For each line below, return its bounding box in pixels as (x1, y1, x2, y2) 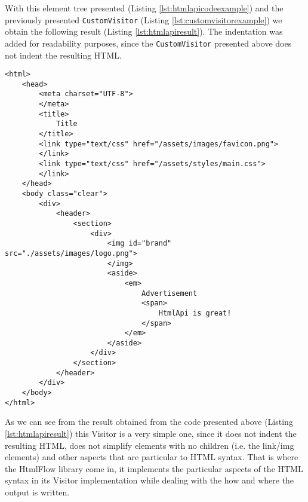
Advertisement (141, 289, 198, 298)
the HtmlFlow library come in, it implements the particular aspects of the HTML (5, 462, 303, 475)
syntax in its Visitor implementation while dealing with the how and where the (5, 474, 294, 486)
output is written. (5, 485, 70, 498)
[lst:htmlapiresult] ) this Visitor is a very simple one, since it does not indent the (5, 427, 297, 439)
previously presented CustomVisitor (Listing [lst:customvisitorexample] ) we (5, 13, 282, 26)
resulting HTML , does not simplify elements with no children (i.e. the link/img (5, 439, 294, 451)
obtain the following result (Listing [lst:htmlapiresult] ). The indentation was (5, 25, 283, 38)
